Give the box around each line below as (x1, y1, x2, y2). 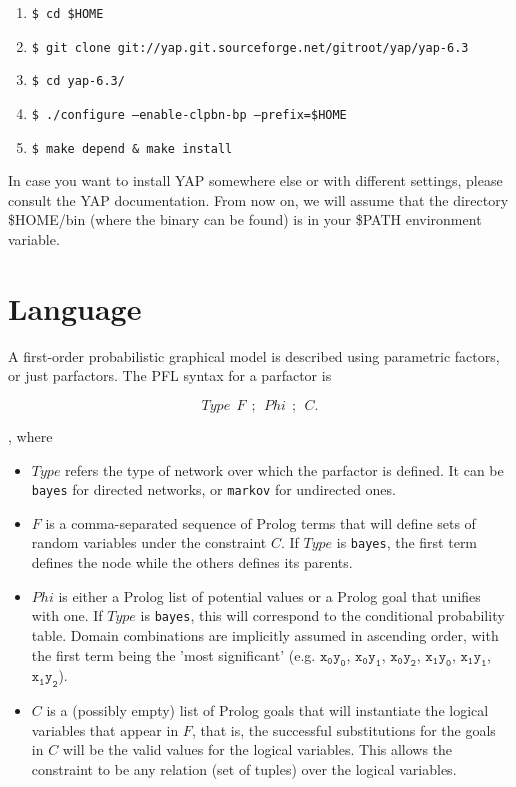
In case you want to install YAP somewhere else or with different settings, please (8, 170, 503, 191)
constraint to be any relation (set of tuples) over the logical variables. (31, 758, 457, 779)
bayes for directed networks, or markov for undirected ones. (31, 479, 396, 500)
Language (8, 287, 142, 328)
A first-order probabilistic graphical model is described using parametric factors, (8, 345, 500, 366)
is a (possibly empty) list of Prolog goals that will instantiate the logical (46, 700, 489, 721)
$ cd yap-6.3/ (31, 74, 125, 89)
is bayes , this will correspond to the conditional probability (140, 605, 505, 626)
